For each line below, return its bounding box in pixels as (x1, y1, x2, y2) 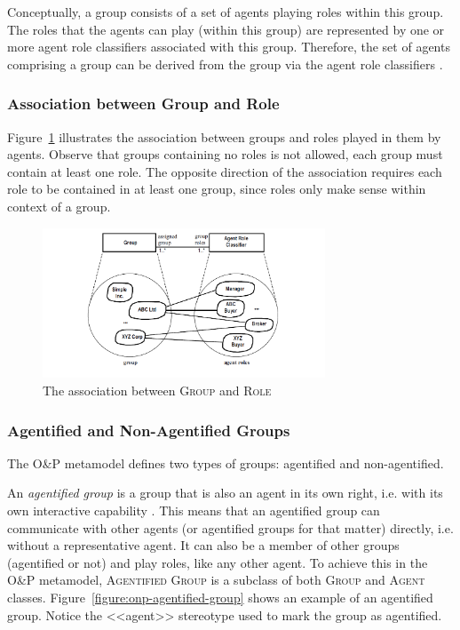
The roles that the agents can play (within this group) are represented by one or (7, 20, 445, 38)
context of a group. (7, 196, 111, 215)
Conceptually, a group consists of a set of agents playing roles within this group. (7, 3, 444, 20)
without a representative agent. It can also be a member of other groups (7, 536, 400, 554)
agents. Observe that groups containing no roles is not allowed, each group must (7, 145, 443, 163)
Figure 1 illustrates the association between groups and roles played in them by (7, 127, 441, 146)
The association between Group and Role (43, 381, 272, 399)
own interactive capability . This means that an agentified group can (7, 501, 380, 519)
